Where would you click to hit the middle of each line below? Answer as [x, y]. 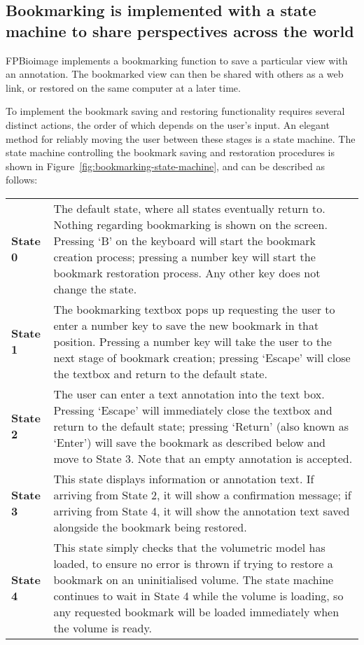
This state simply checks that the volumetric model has [189, 547]
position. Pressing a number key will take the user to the [192, 341]
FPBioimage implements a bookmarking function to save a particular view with [177, 60]
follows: [22, 180]
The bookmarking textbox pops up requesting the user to [194, 309]
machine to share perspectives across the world [180, 30]
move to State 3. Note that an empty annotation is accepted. [203, 458]
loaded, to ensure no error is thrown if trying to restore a [193, 563]
